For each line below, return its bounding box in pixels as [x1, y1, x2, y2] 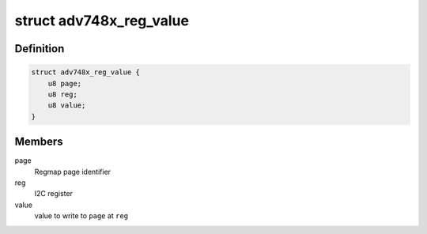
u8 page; [47, 79, 82, 88]
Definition [14, 42, 65, 55]
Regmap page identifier [34, 167, 111, 176]
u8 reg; [47, 89, 78, 99]
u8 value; [47, 101, 86, 110]
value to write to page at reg [34, 211, 129, 221]
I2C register [34, 189, 73, 198]
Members [14, 135, 63, 149]
